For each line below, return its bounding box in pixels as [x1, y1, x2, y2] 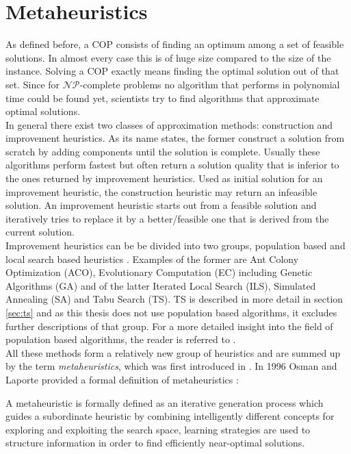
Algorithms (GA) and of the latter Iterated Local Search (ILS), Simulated [5, 278, 316, 292]
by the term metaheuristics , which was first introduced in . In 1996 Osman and [5, 359, 337, 373]
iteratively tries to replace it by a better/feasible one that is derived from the [5, 211, 329, 225]
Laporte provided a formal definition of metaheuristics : [5, 372, 239, 386]
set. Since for [5, 77, 60, 91]
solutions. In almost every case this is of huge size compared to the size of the [5, 50, 331, 64]
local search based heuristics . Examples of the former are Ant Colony [5, 251, 299, 266]
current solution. [5, 225, 75, 239]
